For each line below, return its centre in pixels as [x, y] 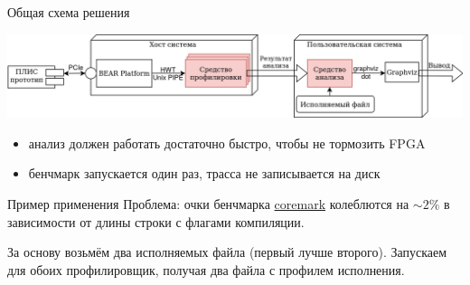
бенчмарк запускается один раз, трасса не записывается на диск [204, 173]
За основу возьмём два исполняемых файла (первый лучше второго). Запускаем [227, 252]
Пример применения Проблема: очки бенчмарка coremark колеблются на [208, 203]
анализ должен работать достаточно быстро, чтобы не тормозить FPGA [227, 142]
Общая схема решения [69, 12]
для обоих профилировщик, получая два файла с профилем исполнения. [206, 269]
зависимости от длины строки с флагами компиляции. [156, 221]
